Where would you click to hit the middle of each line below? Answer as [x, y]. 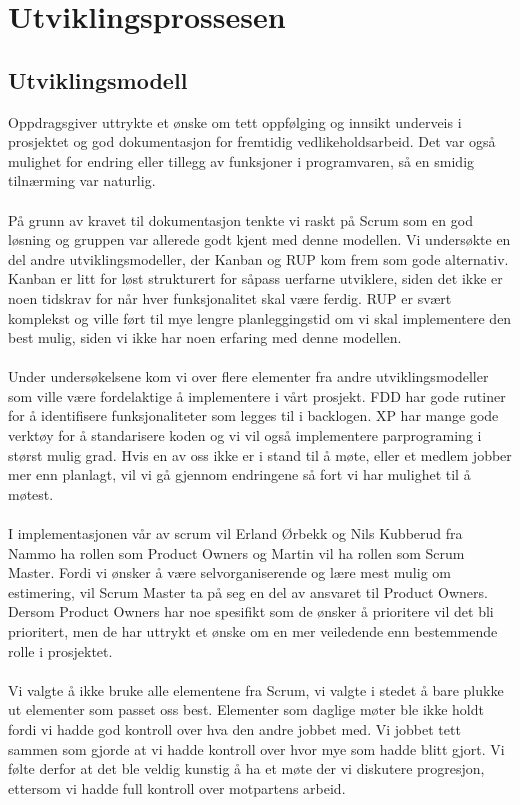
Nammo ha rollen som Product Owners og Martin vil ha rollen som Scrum [236, 552]
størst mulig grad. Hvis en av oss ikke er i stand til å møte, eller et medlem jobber [260, 454]
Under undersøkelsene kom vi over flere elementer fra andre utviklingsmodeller [248, 376]
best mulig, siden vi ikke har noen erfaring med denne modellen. [205, 337]
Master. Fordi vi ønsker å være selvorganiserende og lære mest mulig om [229, 572]
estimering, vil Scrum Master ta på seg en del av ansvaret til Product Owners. [248, 591]
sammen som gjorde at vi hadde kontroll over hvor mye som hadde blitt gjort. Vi [256, 748]
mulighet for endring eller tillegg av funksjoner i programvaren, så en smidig [241, 160]
